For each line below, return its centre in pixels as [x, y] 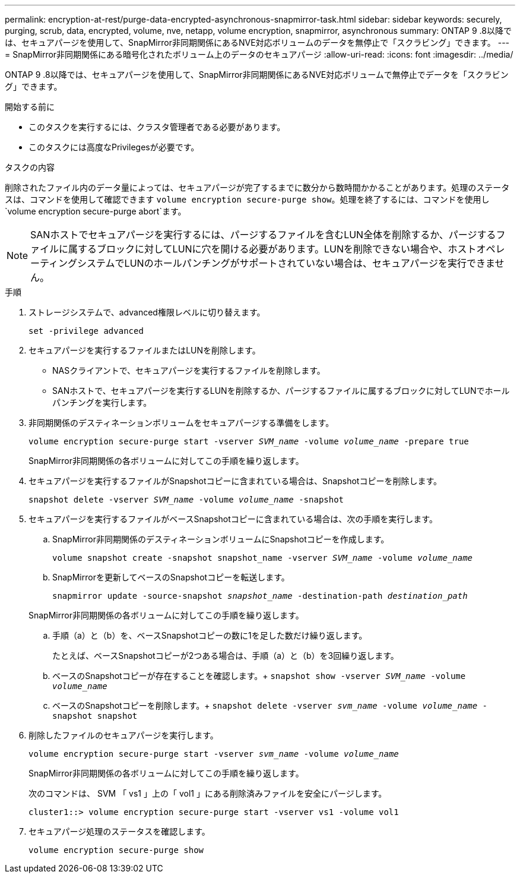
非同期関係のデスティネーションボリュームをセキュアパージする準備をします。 [181, 423]
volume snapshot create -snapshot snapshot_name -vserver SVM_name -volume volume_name [263, 558]
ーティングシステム [73, 263]
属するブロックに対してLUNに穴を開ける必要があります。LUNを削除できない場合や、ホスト [272, 249]
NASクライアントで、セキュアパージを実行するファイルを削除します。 [189, 370]
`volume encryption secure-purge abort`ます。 [96, 211]
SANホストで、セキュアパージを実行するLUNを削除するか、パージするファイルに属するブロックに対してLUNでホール [281, 391]
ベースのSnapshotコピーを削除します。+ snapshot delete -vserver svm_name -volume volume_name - [270, 705]
